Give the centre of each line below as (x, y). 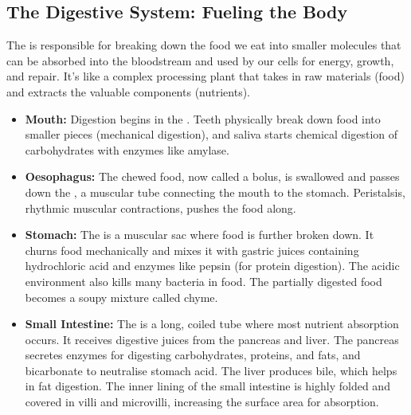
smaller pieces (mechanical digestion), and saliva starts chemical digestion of (211, 134)
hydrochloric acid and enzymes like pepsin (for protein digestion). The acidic (212, 266)
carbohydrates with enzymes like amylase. (127, 149)
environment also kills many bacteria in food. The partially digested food (204, 281)
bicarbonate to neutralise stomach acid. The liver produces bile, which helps (211, 370)
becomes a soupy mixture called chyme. (121, 297)
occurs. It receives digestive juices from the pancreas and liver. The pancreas (212, 339)
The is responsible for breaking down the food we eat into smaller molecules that (204, 45)
